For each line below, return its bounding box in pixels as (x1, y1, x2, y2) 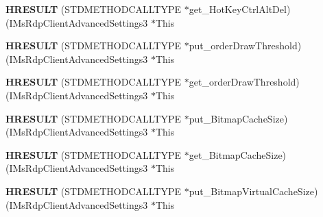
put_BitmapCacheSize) (189, 111, 288, 125)
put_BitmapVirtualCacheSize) (189, 183, 318, 198)
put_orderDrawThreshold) (189, 38, 302, 53)
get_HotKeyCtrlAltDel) (189, 2, 291, 16)
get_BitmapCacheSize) (189, 147, 287, 162)
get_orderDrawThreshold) (189, 75, 300, 89)
